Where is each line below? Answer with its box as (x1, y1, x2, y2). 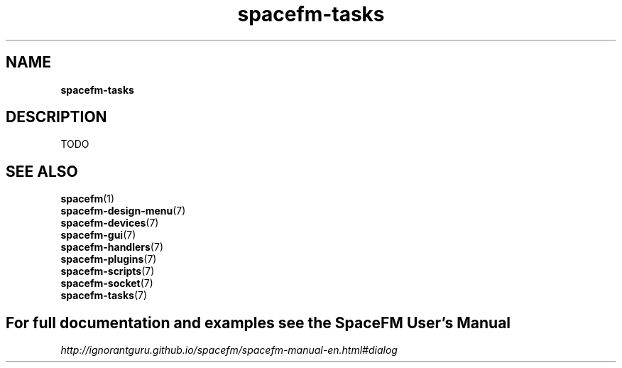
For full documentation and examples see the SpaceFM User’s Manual (6, 313, 511, 332)
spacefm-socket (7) (60, 277, 153, 290)
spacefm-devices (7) (60, 217, 159, 229)
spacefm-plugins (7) (60, 253, 157, 266)
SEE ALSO (6, 162, 78, 180)
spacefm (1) (60, 193, 115, 205)
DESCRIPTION (6, 108, 107, 126)
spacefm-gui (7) (60, 229, 136, 242)
